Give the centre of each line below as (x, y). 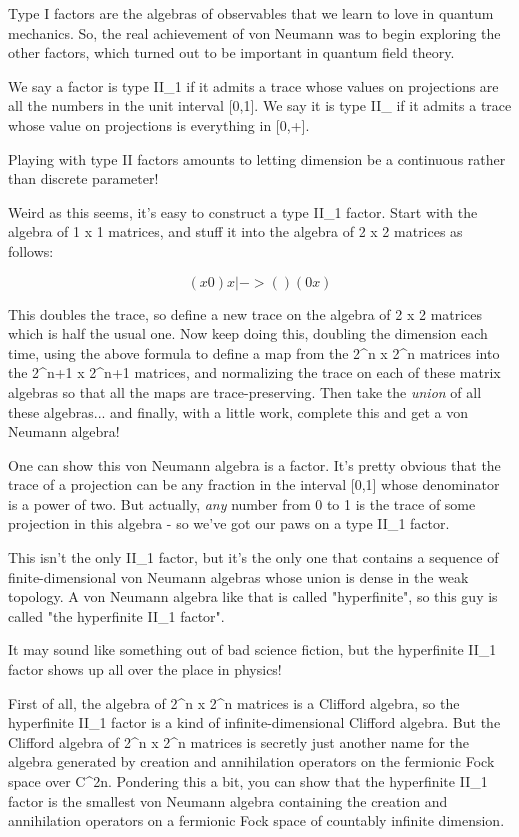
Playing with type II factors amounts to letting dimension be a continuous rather (257, 158)
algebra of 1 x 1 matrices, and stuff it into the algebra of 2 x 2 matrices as (235, 231)
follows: (31, 250)
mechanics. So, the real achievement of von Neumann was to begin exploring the (254, 32)
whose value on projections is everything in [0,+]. (159, 124)
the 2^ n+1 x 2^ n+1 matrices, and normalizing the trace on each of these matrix (254, 372)
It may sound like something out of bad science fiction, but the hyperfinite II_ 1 (252, 649)
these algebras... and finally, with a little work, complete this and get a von (238, 411)
